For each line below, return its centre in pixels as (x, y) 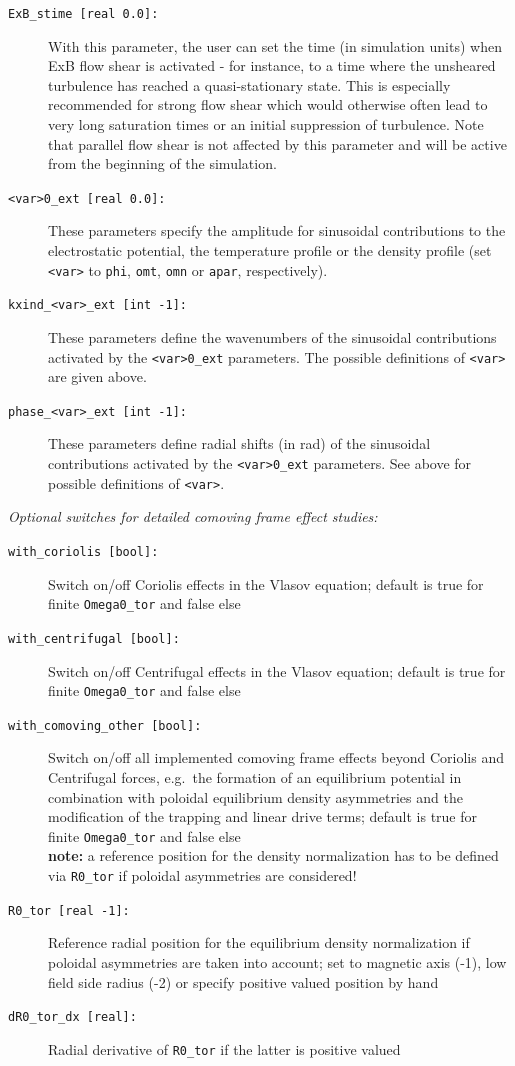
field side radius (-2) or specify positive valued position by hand (243, 981)
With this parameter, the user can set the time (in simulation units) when (275, 45)
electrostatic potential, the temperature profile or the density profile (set (270, 250)
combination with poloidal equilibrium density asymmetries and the (255, 796)
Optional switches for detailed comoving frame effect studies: (193, 516)
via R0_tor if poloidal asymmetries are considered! (202, 875)
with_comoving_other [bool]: (105, 725)
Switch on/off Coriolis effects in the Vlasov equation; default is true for (266, 583)
